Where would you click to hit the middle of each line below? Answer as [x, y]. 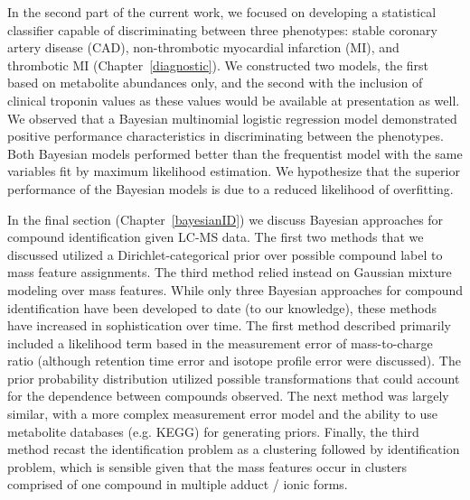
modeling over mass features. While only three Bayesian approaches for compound [235, 289]
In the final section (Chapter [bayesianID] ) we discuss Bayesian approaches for [226, 219]
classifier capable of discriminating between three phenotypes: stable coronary [222, 29]
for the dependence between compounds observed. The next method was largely [228, 396]
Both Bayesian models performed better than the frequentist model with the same [235, 153]
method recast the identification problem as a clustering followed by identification [234, 449]
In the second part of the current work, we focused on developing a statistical [222, 12]
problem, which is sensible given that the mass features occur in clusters [207, 466]
